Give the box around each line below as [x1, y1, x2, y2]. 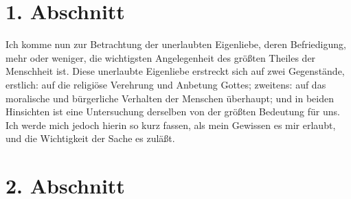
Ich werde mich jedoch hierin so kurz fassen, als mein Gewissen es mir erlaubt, [5, 117, 336, 132]
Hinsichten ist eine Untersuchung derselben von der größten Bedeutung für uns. [5, 104, 340, 119]
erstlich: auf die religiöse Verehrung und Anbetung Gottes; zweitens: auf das [5, 77, 326, 91]
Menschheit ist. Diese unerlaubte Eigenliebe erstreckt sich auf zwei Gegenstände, [5, 64, 345, 78]
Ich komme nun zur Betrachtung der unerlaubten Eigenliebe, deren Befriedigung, [5, 37, 346, 51]
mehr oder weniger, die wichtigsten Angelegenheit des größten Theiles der [5, 50, 316, 65]
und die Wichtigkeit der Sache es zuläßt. [5, 131, 175, 145]
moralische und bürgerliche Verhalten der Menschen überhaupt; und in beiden [5, 91, 335, 105]
